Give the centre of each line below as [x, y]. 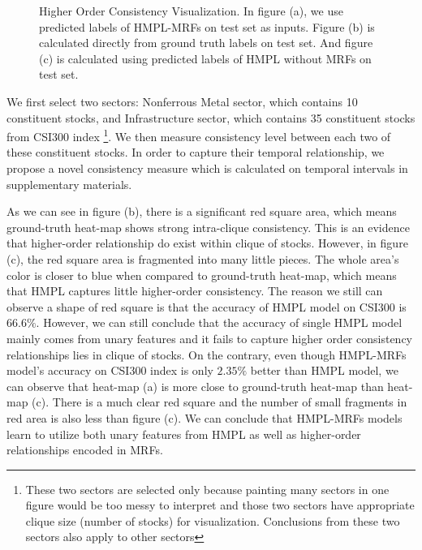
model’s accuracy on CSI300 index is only [110, 370]
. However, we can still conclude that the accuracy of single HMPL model [219, 322]
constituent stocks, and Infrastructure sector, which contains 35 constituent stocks [211, 117]
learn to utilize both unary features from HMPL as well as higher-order [184, 434]
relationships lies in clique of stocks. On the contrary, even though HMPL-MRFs [207, 354]
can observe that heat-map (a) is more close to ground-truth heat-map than [195, 386]
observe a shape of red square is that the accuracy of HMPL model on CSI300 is [207, 306]
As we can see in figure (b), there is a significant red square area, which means [202, 211]
